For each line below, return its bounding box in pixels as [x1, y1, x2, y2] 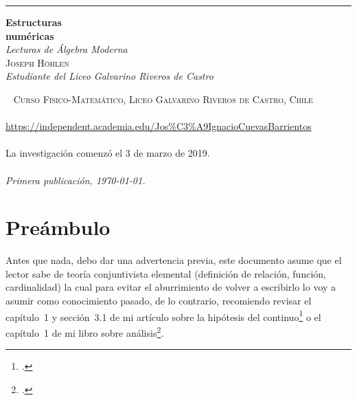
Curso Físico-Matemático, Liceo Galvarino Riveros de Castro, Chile [13, 91, 313, 106]
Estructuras [5, 15, 62, 29]
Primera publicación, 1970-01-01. [5, 173, 146, 187]
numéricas [5, 28, 54, 43]
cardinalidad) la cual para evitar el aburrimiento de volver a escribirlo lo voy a [5, 280, 336, 294]
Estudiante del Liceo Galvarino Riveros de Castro [5, 69, 214, 83]
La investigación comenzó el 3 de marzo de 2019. [5, 146, 210, 160]
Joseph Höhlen [5, 55, 69, 69]
